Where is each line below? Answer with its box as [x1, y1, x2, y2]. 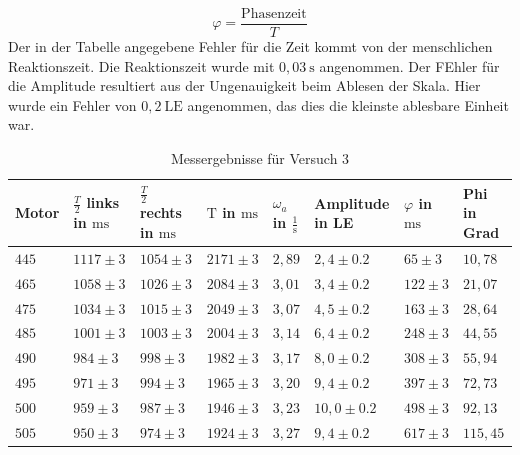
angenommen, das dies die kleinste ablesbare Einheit [187, 94, 509, 115]
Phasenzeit [241, 7, 307, 21]
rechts [139, 202, 182, 223]
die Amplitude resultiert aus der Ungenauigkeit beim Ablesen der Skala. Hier [8, 75, 481, 96]
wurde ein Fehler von [8, 94, 137, 115]
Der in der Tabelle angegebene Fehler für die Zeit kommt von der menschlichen [8, 36, 493, 57]
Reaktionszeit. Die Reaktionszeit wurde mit [8, 55, 275, 76]
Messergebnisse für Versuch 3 [170, 148, 350, 169]
